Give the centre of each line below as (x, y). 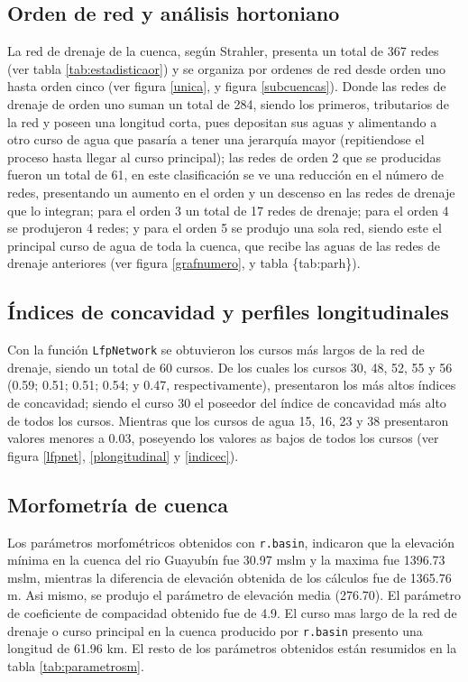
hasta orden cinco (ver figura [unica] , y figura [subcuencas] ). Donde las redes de (227, 86)
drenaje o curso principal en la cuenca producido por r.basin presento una (215, 630)
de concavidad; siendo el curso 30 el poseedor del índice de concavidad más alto (227, 402)
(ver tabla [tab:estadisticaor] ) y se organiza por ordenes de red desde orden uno (227, 68)
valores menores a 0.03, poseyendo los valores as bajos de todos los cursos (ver (223, 438)
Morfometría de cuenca (118, 504)
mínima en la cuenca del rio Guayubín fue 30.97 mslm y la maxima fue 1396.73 (226, 560)
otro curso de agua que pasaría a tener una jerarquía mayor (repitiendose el (216, 139)
